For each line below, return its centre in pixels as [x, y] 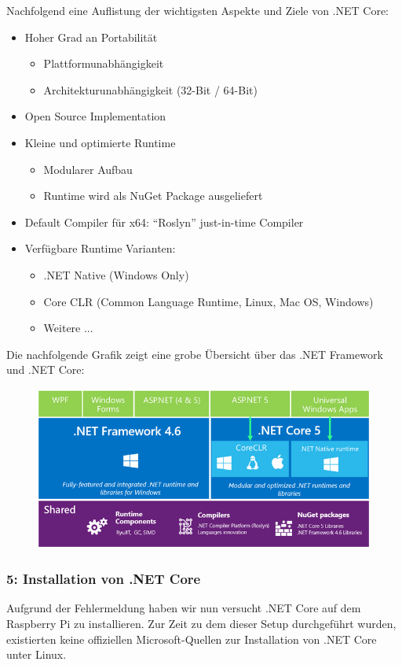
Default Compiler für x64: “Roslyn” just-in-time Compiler [164, 222]
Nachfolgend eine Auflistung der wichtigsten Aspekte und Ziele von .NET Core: [198, 10]
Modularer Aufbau [88, 169]
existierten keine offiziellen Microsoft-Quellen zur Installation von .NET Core [192, 639]
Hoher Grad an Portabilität [91, 37]
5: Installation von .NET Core [104, 579]
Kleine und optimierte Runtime [100, 142]
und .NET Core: [46, 369]
